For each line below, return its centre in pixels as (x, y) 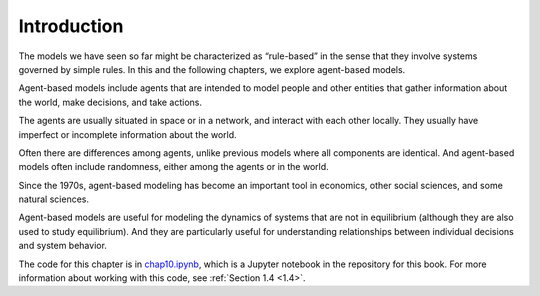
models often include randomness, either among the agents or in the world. (173, 167)
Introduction (71, 26)
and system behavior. (62, 246)
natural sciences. (54, 199)
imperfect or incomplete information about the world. (127, 134)
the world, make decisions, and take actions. (110, 102)
